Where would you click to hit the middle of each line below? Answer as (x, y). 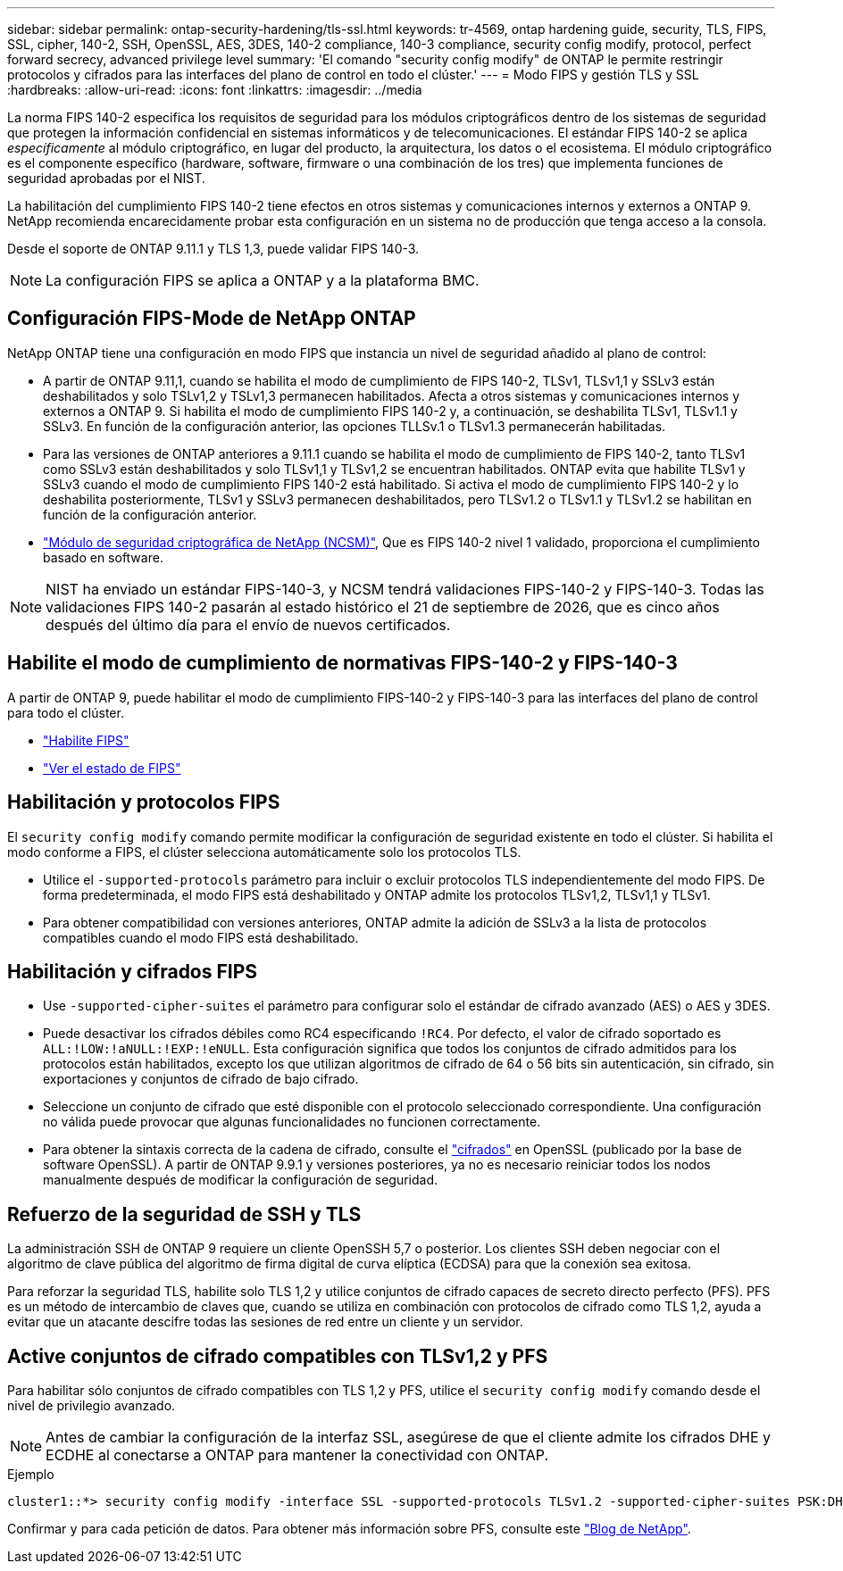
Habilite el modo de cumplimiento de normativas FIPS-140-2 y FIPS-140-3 (342, 663)
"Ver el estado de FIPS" (112, 768)
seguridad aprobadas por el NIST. (106, 178)
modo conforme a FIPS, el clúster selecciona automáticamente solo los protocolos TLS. (264, 852)
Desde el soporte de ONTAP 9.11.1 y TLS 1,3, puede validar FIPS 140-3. (213, 249)
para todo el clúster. (66, 712)
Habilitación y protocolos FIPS (144, 802)
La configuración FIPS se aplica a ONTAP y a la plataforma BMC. (263, 280)
